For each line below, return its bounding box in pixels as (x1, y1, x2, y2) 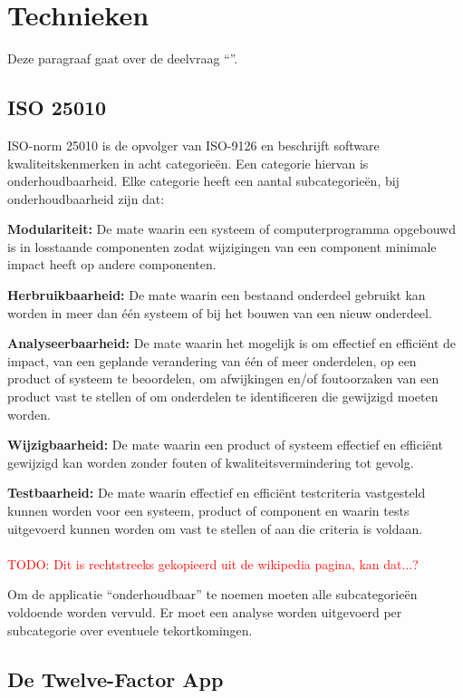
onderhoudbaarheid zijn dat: (7, 189, 165, 208)
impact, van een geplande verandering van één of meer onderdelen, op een (7, 351, 417, 370)
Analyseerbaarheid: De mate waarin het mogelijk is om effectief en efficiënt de (7, 334, 457, 353)
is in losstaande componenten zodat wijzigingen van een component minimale (7, 237, 437, 256)
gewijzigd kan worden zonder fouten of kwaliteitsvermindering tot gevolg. (7, 452, 414, 471)
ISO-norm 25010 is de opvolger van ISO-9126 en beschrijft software (7, 135, 380, 154)
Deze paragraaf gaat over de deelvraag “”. (7, 49, 238, 68)
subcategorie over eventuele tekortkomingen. (7, 620, 253, 639)
